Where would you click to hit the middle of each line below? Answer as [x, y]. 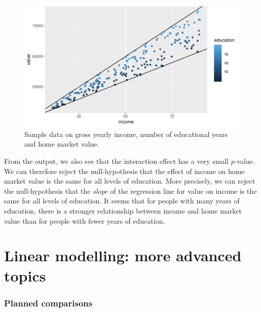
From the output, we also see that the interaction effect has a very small [117, 161]
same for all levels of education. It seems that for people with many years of [122, 201]
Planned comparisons [48, 303]
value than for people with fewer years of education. [85, 220]
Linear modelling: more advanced [123, 255]
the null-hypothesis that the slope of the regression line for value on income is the [130, 190]
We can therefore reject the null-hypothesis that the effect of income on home [124, 171]
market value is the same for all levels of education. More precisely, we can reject [130, 181]
